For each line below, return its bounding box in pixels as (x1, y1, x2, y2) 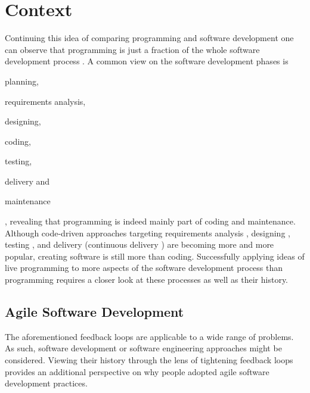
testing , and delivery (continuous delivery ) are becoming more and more (5, 238, 274, 251)
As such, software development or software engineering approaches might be (5, 342, 282, 354)
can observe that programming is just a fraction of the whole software (5, 43, 260, 55)
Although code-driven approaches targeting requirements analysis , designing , (5, 226, 290, 239)
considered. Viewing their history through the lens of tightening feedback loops (5, 354, 293, 366)
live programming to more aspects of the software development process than (5, 261, 283, 274)
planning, (5, 74, 39, 87)
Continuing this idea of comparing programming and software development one (5, 32, 294, 44)
